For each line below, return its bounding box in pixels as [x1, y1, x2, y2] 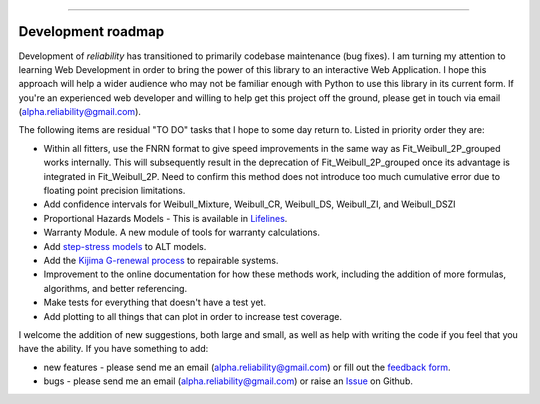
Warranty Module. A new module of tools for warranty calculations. [43, 226, 320, 239]
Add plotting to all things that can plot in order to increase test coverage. [43, 310, 342, 322]
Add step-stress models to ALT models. [43, 240, 207, 252]
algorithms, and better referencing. [43, 282, 188, 294]
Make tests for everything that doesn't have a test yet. [43, 296, 267, 309]
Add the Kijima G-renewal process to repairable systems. [43, 254, 279, 266]
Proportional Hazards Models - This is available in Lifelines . [43, 212, 288, 224]
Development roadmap [18, 23, 165, 40]
